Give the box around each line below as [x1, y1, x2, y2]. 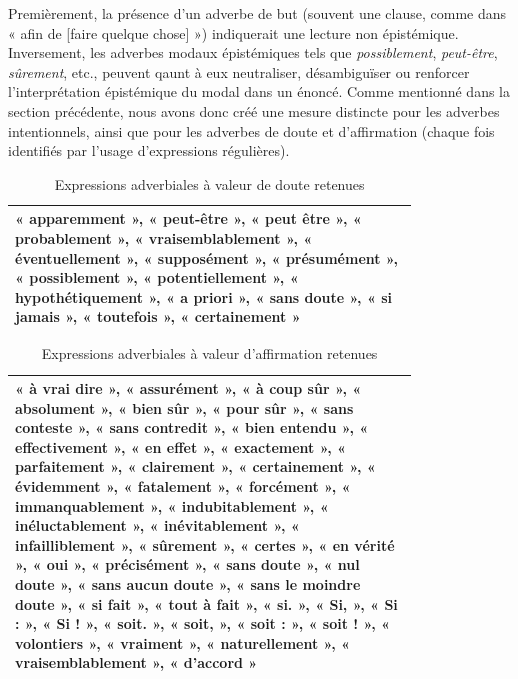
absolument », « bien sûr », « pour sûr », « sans [15, 397, 354, 418]
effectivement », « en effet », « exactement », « [15, 436, 347, 457]
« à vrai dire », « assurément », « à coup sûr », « [15, 378, 362, 398]
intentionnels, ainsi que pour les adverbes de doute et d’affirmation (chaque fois [8, 120, 495, 141]
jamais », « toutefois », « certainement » [15, 306, 301, 327]
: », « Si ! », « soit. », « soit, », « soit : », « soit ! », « [15, 613, 390, 634]
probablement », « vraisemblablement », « [15, 227, 313, 248]
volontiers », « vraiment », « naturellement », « [15, 632, 350, 653]
